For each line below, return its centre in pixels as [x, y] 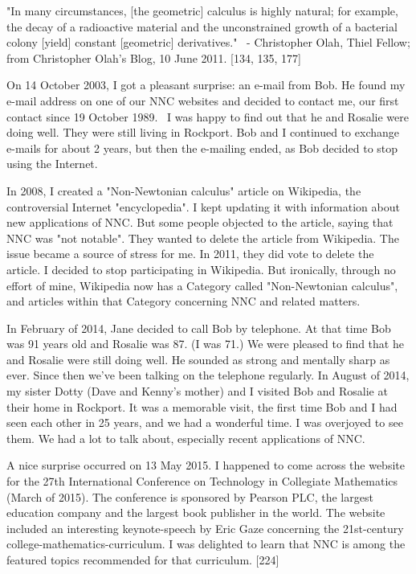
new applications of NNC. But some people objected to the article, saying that [200, 222]
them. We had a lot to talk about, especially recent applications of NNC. [186, 438]
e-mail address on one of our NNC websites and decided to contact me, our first [203, 100]
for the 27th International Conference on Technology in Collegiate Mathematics [202, 481]
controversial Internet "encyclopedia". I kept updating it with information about [203, 206]
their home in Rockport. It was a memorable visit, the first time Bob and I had [202, 406]
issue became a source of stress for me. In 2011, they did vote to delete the [190, 254]
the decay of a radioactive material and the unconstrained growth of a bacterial [202, 26]
